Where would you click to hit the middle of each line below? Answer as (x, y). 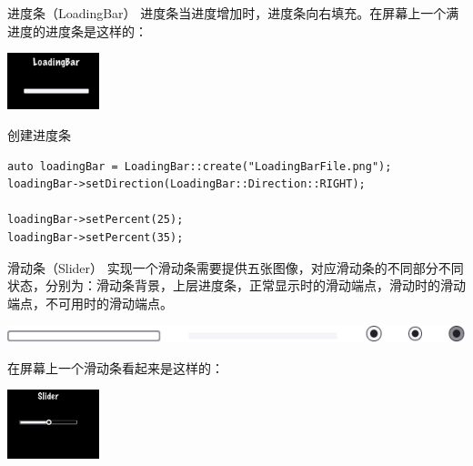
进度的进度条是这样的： (77, 30)
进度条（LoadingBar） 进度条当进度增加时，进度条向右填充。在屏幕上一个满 (233, 13)
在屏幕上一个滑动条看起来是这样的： (116, 367)
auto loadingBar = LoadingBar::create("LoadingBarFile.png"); (200, 166)
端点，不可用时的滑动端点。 (90, 303)
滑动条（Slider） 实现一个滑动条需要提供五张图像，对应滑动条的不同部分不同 (236, 267)
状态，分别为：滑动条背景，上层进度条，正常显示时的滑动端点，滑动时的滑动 (236, 285)
